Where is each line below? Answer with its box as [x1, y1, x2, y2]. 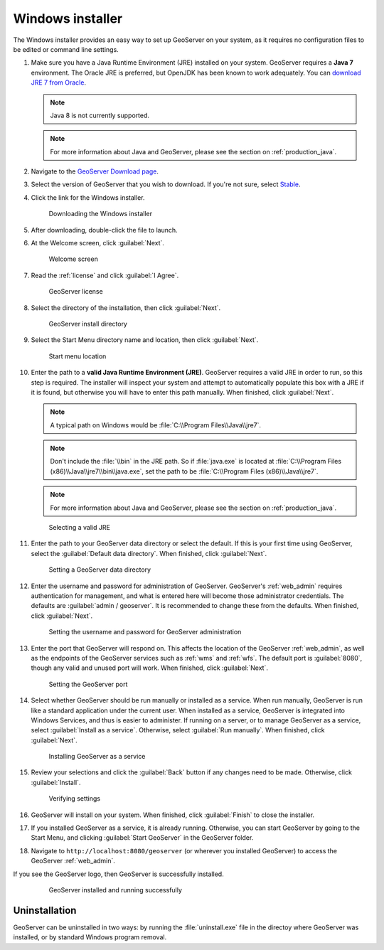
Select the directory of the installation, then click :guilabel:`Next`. [31, 303, 221, 312]
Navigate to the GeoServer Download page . [31, 167, 159, 176]
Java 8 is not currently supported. [50, 111, 149, 119]
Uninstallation [13, 904, 77, 917]
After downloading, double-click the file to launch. [31, 225, 178, 234]
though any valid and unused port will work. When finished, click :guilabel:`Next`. [31, 663, 268, 672]
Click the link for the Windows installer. [31, 193, 145, 202]
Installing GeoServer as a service [48, 752, 146, 761]
